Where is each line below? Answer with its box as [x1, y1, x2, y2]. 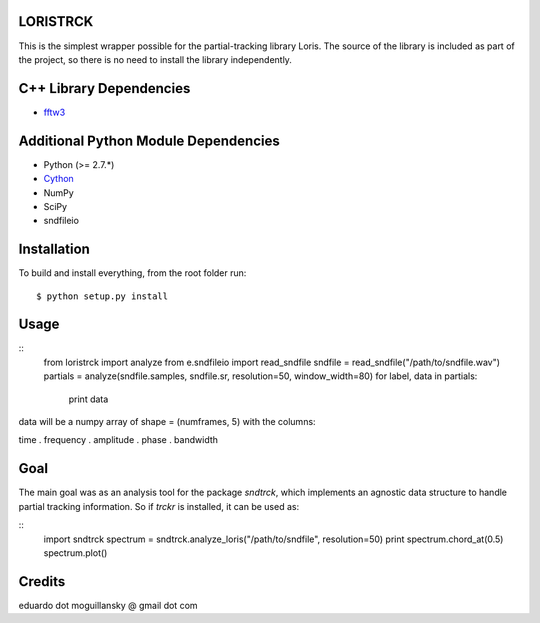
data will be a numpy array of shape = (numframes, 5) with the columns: [18, 416, 316, 428]
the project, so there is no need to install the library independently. [18, 53, 292, 65]
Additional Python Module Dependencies [18, 132, 280, 149]
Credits [18, 573, 66, 590]
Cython [43, 173, 74, 185]
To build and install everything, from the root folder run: [18, 267, 247, 279]
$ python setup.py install [36, 290, 169, 302]
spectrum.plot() [43, 546, 108, 559]
